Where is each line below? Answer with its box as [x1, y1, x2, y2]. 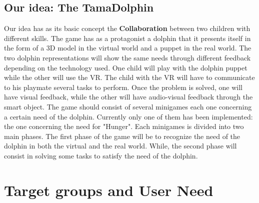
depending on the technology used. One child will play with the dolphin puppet [4, 62, 247, 72]
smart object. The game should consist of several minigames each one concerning [4, 101, 252, 111]
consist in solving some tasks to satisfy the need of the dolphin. [4, 150, 198, 160]
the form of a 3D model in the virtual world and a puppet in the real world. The [4, 42, 251, 53]
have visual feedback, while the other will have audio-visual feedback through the [4, 91, 253, 102]
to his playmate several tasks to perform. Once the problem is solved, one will [4, 81, 242, 92]
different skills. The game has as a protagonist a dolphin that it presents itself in [4, 32, 251, 43]
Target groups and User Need [4, 179, 213, 200]
